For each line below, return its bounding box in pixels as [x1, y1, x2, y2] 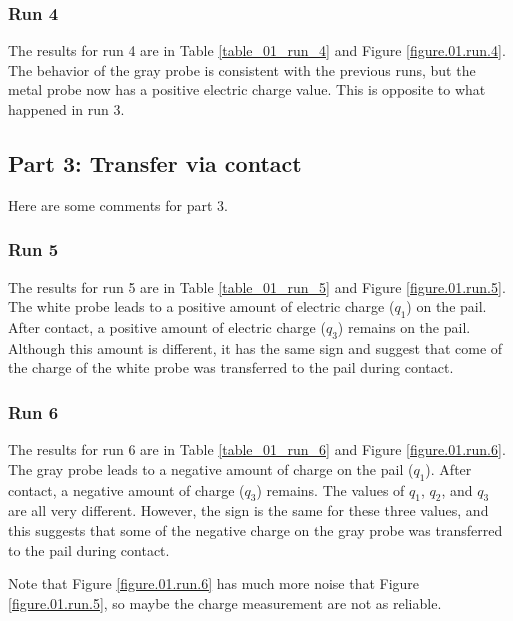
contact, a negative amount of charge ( [8, 479, 245, 500]
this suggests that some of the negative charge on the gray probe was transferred [8, 519, 503, 540]
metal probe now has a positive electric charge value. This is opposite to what [8, 79, 486, 100]
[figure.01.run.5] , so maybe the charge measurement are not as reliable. [8, 592, 442, 613]
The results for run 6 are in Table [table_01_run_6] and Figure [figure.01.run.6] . [8, 439, 506, 460]
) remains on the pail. [337, 317, 471, 337]
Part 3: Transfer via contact [8, 147, 302, 178]
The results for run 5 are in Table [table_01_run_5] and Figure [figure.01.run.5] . [8, 276, 506, 297]
